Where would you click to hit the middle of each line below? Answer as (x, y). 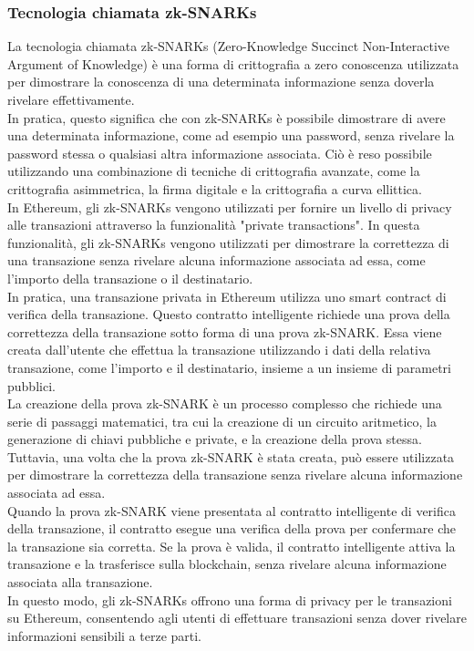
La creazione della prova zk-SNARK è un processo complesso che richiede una (225, 403)
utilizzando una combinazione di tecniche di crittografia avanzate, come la (214, 171)
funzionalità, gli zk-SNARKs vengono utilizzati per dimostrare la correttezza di (228, 242)
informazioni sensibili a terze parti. (105, 635)
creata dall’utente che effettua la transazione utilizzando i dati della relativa (219, 350)
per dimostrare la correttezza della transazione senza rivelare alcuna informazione (235, 475)
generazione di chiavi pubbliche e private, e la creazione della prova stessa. (215, 439)
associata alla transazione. (80, 582)
